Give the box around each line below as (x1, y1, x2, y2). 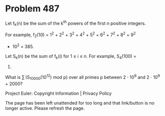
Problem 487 (5, 3, 60, 14)
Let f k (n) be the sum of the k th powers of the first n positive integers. (5, 19, 146, 27)
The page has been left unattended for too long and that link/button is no (5, 100, 155, 106)
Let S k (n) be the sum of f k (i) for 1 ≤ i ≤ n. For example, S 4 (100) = (5, 53, 137, 60)
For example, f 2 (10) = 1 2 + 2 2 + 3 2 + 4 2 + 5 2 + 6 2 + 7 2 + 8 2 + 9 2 (5, 31, 136, 39)
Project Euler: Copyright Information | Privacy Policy (5, 90, 112, 96)
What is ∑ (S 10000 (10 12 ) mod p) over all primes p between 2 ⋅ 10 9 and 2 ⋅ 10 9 (5, 73, 161, 81)
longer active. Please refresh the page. (5, 105, 85, 111)
